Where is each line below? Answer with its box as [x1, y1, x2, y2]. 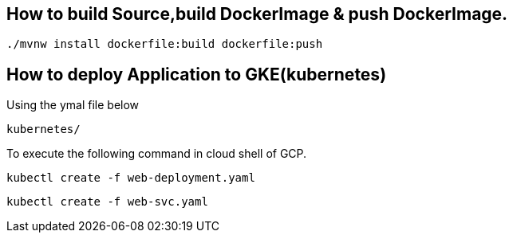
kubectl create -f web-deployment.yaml [6, 171, 255, 185]
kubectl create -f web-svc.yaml [6, 195, 208, 209]
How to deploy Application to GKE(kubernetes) [6, 64, 387, 84]
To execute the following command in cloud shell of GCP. [6, 147, 307, 161]
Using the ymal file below [6, 98, 140, 112]
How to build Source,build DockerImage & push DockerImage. [6, 4, 508, 24]
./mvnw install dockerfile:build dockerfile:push [6, 37, 323, 51]
